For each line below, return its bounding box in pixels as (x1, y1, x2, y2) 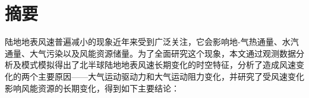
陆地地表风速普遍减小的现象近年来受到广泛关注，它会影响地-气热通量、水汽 (5, 35, 299, 48)
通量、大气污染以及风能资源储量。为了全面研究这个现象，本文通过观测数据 (5, 47, 296, 59)
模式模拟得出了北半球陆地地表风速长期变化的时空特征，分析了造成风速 (21, 58, 296, 71)
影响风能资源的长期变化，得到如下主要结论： (5, 81, 179, 94)
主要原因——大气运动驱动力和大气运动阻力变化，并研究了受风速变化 (37, 70, 304, 82)
